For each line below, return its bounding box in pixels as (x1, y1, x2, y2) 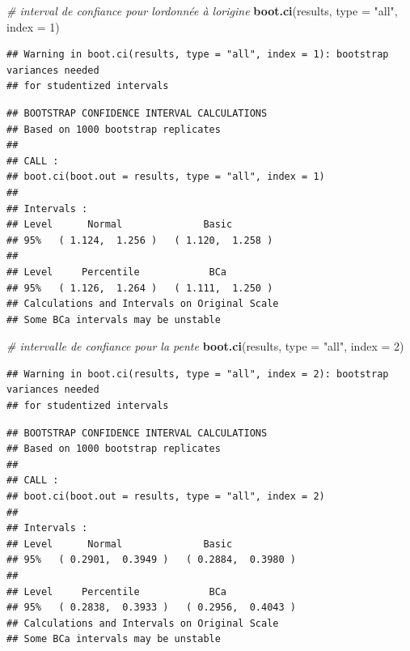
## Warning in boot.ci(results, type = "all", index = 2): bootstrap (6, 368, 389, 380)
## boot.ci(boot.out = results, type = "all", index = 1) (6, 171, 325, 183)
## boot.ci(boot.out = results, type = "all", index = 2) (6, 491, 325, 503)
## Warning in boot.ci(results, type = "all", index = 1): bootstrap (6, 49, 389, 61)
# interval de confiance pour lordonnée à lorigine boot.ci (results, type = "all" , (6, 2, 398, 19)
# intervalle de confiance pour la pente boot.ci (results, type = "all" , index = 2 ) (6, 338, 404, 355)
